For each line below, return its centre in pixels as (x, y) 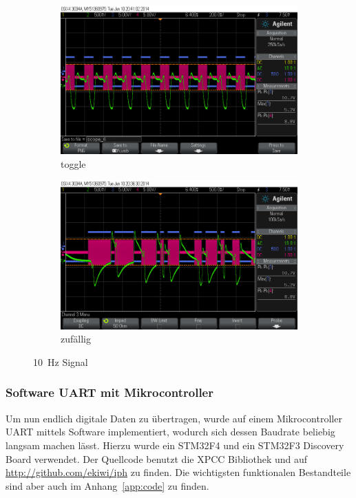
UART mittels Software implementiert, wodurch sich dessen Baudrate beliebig (170, 432)
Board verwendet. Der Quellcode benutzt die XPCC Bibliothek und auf (157, 458)
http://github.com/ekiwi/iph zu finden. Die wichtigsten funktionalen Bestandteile (178, 472)
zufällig (76, 339)
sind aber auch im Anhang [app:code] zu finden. (107, 485)
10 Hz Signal (61, 361)
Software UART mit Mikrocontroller (109, 392)
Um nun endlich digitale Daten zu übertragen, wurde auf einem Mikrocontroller (174, 418)
